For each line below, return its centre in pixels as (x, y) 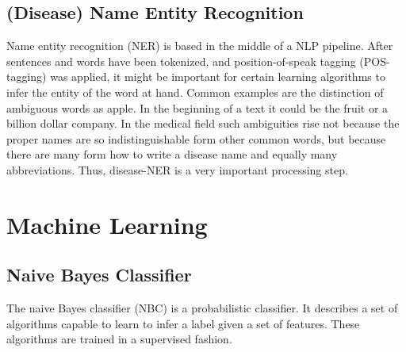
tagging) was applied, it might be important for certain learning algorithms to (196, 77)
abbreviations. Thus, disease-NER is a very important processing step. (177, 169)
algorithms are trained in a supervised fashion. (119, 339)
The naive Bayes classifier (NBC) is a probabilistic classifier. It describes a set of (202, 308)
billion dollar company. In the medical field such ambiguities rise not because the (203, 123)
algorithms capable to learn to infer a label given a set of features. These (183, 323)
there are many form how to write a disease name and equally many (172, 154)
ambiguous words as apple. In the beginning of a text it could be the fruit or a (197, 107)
